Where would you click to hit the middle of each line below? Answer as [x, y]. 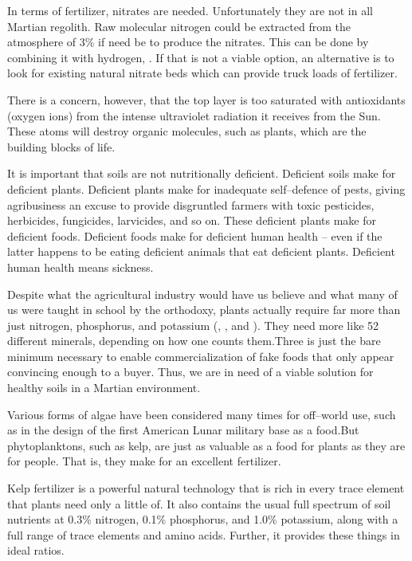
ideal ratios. [36, 550]
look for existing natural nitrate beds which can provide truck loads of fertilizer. [202, 73]
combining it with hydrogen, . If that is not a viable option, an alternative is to [201, 57]
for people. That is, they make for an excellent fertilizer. [144, 461]
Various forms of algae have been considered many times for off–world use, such [202, 414]
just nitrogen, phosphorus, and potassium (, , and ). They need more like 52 [193, 325]
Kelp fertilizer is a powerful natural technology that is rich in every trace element [206, 488]
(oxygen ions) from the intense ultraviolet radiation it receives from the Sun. [194, 115]
